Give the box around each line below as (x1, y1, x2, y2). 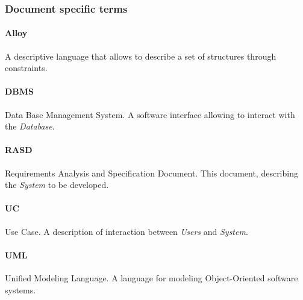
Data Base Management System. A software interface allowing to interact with (5, 108, 295, 120)
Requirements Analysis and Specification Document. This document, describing (5, 166, 298, 179)
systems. (5, 283, 36, 296)
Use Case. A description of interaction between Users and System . (5, 225, 248, 237)
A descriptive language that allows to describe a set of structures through (5, 49, 276, 62)
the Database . (5, 120, 55, 133)
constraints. (5, 61, 48, 74)
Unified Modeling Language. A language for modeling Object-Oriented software (5, 271, 298, 284)
